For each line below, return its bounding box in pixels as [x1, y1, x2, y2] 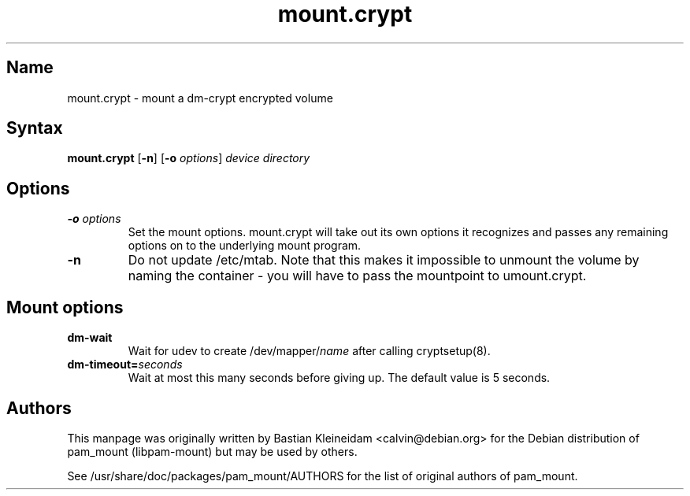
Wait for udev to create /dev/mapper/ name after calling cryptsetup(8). [128, 344, 491, 358]
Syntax [6, 118, 63, 139]
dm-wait [67, 331, 113, 345]
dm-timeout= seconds [67, 357, 183, 372]
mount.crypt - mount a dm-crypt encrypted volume [67, 91, 333, 105]
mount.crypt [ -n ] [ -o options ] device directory [67, 151, 310, 165]
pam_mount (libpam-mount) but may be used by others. [67, 444, 358, 458]
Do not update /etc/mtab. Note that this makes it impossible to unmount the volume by [128, 252, 640, 268]
